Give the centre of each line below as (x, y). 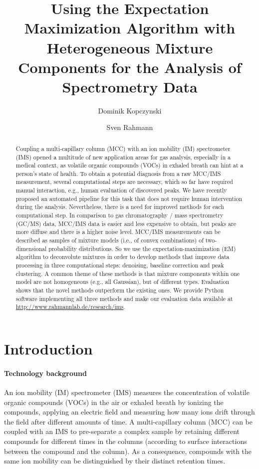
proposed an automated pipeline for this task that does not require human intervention (129, 198)
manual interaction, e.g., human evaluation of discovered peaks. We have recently (121, 190)
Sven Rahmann (130, 127)
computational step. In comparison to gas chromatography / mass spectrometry (120, 215)
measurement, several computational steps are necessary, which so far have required (124, 182)
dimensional (31, 248)
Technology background (45, 373)
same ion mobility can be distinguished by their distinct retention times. (115, 461)
